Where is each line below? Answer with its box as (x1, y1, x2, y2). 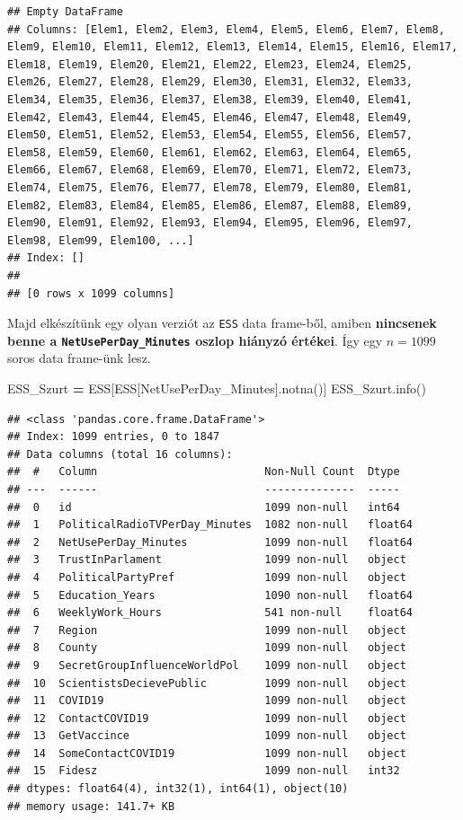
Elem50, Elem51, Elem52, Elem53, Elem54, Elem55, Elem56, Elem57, (7, 128, 414, 142)
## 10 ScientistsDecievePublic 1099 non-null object (7, 676, 406, 690)
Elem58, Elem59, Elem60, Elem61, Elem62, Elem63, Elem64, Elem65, (7, 145, 414, 159)
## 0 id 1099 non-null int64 (7, 500, 400, 514)
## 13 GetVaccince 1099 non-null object (7, 729, 406, 743)
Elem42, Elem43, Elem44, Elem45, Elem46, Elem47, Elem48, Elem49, (7, 110, 414, 124)
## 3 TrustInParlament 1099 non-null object (7, 553, 406, 567)
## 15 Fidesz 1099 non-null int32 (7, 764, 400, 778)
